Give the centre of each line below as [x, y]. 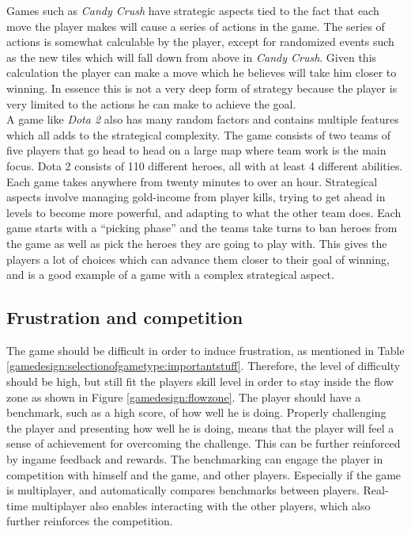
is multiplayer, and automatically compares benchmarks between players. [183, 490]
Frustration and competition [125, 317]
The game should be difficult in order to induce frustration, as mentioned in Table [205, 350]
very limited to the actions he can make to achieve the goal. [151, 103]
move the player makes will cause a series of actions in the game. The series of [196, 26]
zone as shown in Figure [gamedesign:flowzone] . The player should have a [184, 397]
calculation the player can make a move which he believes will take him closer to [202, 72]
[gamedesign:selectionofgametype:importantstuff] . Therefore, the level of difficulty [204, 366]
